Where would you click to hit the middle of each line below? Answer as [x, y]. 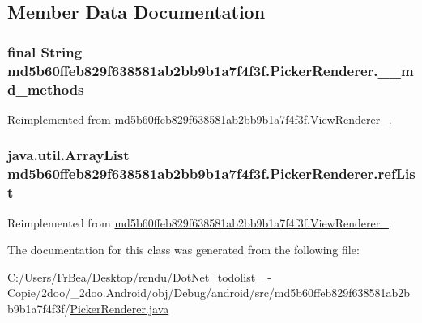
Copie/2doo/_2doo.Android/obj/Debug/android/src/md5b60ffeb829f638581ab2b [209, 293]
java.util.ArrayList [68, 155]
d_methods [46, 89]
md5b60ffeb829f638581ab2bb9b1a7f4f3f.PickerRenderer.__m [211, 70]
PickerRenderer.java [119, 308]
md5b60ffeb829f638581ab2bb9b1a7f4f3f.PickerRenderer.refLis [211, 174]
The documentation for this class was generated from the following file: [183, 250]
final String [45, 51]
